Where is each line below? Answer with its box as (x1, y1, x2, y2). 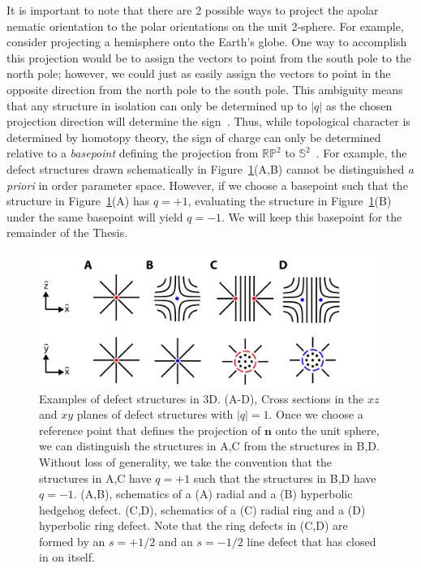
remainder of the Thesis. (6, 224, 128, 241)
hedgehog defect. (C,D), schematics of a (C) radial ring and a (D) (39, 501, 366, 518)
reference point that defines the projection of (39, 421, 261, 438)
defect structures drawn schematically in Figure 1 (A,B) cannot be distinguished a (6, 160, 414, 177)
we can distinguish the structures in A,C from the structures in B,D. (39, 437, 380, 454)
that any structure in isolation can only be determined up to (6, 97, 307, 114)
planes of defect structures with (76, 406, 234, 423)
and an (158, 532, 193, 549)
